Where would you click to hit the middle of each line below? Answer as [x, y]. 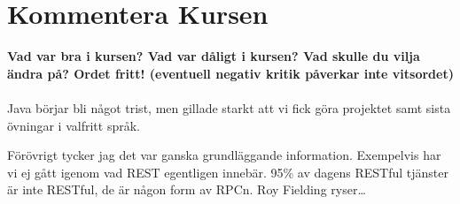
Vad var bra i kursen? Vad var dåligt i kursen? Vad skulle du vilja [214, 56]
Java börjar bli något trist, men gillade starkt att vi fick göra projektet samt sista [229, 107]
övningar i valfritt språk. [74, 125]
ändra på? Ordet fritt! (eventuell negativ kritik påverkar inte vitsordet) [230, 73]
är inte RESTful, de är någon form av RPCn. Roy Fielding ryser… [187, 189]
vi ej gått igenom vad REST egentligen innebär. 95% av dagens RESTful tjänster [228, 172]
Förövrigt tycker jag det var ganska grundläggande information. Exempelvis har [224, 155]
